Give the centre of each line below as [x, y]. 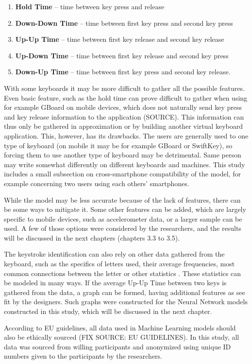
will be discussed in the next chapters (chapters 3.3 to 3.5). [92, 237]
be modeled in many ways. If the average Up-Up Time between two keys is [115, 283]
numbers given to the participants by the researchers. [83, 356]
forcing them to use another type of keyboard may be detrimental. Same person [123, 155]
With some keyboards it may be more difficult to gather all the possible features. [124, 88]
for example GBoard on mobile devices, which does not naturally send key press [123, 107]
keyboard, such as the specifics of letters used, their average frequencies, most [119, 264]
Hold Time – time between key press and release [90, 6]
